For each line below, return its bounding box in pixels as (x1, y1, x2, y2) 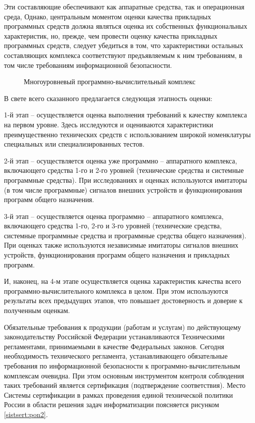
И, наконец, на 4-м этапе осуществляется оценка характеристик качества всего (4, 276, 241, 286)
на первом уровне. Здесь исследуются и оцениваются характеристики (4, 119, 213, 129)
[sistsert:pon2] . (4, 409, 48, 419)
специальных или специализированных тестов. (4, 139, 145, 149)
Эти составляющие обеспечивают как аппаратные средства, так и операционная (4, 1, 245, 11)
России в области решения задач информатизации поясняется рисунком (4, 399, 219, 410)
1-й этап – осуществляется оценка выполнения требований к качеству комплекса (4, 109, 247, 120)
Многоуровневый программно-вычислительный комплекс (24, 76, 196, 87)
